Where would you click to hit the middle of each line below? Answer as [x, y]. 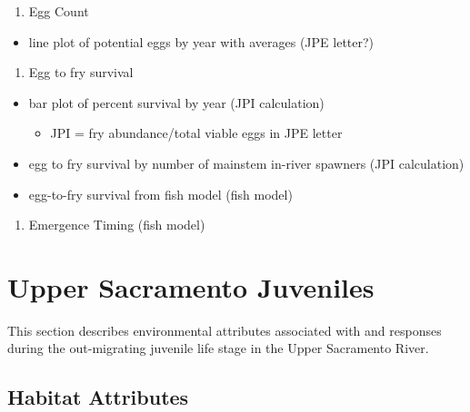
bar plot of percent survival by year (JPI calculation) [176, 102]
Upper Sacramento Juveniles [191, 286]
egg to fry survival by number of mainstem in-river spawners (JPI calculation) [246, 163]
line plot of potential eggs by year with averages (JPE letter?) [201, 41]
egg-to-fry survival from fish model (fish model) [160, 194]
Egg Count [59, 11]
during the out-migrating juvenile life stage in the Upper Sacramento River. [218, 348]
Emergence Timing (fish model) [117, 225]
